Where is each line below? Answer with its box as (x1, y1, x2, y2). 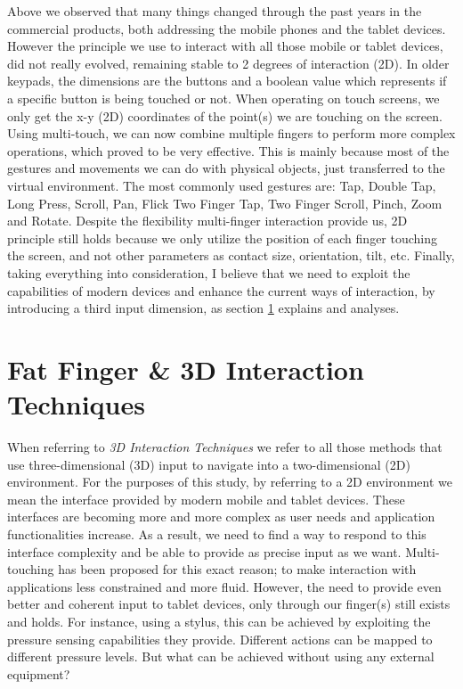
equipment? (7, 664, 70, 683)
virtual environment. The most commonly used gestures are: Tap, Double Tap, (7, 176, 436, 194)
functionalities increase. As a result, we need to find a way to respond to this (7, 524, 426, 543)
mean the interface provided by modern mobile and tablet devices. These (7, 489, 405, 508)
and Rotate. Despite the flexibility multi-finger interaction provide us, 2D (7, 211, 408, 230)
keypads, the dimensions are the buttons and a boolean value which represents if (7, 71, 447, 90)
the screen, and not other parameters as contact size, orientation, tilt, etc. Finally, (7, 246, 455, 265)
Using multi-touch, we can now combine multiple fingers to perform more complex (7, 124, 456, 143)
